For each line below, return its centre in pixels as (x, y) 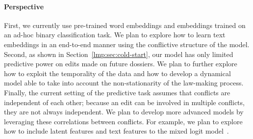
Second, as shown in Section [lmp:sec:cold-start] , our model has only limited (119, 54)
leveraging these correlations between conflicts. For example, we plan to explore (123, 121)
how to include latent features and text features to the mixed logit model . (116, 131)
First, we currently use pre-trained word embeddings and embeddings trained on (125, 25)
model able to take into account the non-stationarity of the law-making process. (124, 83)
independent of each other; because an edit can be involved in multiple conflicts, (124, 102)
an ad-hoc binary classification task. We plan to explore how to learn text (115, 35)
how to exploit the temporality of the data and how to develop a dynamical (117, 73)
